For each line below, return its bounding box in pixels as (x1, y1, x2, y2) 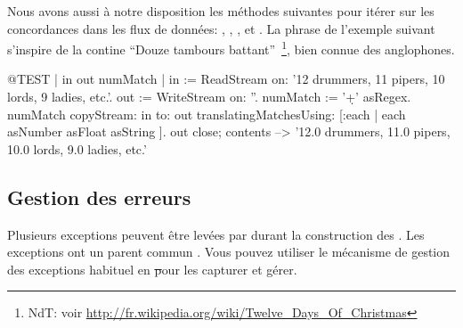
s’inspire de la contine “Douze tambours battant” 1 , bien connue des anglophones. (7, 37, 455, 58)
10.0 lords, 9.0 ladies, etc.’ (7, 139, 147, 158)
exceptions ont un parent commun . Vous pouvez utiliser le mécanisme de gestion (7, 242, 451, 261)
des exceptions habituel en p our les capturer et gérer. (7, 259, 297, 278)
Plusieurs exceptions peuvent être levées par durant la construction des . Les (7, 225, 425, 243)
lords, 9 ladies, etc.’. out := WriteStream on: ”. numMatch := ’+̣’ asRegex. (7, 87, 411, 106)
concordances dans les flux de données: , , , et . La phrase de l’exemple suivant (7, 19, 435, 37)
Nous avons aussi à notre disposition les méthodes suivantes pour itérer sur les (7, 2, 435, 20)
